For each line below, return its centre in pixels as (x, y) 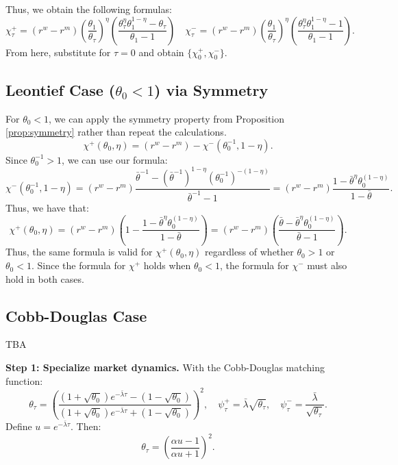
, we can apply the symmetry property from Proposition (167, 118)
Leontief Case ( (61, 89)
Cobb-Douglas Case (76, 315)
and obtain (161, 52)
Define (19, 426)
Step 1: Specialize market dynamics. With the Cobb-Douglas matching (165, 367)
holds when (167, 265)
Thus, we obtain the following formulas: (89, 9)
